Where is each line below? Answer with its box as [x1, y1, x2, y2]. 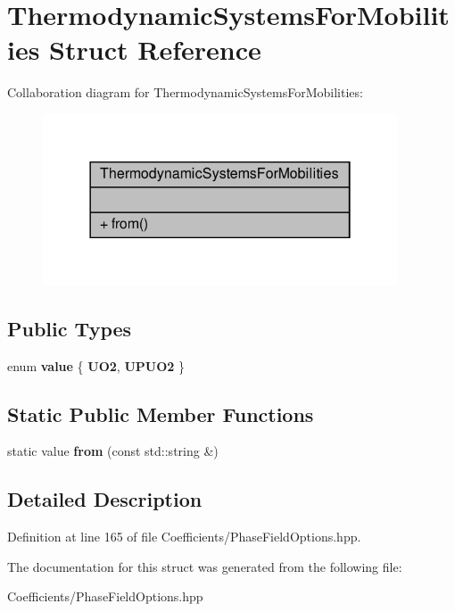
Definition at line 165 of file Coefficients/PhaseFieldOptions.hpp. [7, 527, 361, 546]
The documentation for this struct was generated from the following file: [7, 557, 402, 575]
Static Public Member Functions [7, 400, 314, 427]
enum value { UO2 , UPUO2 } [7, 356, 185, 375]
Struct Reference [49, 31, 261, 68]
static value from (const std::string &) [7, 442, 219, 460]
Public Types [7, 314, 132, 342]
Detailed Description [7, 485, 203, 513]
